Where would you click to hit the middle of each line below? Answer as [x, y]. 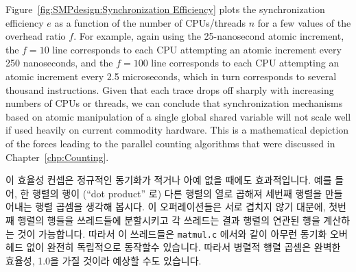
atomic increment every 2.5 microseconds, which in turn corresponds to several [171, 76]
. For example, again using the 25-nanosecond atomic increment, [209, 36]
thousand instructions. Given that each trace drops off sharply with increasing [170, 89]
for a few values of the [304, 22]
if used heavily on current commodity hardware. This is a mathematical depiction [177, 130]
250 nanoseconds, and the [59, 63]
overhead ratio [36, 36]
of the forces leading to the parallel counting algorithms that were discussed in [170, 143]
